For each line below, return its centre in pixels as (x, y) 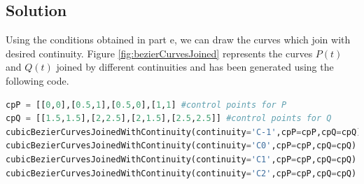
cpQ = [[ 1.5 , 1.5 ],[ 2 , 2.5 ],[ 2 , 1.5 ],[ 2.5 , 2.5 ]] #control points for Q (169, 119)
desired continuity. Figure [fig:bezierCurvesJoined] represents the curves (159, 53)
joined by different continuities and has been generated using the (195, 67)
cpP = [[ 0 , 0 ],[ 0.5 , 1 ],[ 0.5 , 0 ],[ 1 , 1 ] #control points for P (146, 105)
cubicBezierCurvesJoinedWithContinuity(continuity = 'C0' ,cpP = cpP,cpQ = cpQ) (181, 146)
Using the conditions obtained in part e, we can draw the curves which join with (178, 40)
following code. (37, 80)
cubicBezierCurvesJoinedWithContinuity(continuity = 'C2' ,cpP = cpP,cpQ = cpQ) (181, 173)
